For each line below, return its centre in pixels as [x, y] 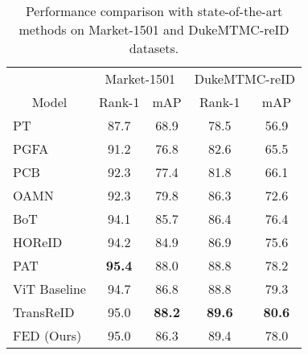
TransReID [44, 312]
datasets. [154, 48]
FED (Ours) [47, 335]
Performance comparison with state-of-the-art [154, 11]
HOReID [38, 242]
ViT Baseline [49, 289]
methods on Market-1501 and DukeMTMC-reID [154, 29]
